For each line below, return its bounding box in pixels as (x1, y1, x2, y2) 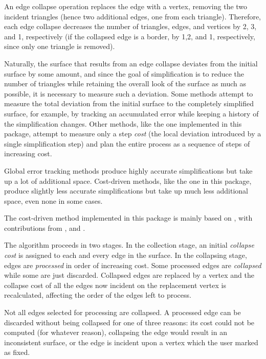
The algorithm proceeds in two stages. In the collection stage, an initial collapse (4, 240, 254, 250)
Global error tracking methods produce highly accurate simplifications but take (4, 165, 253, 176)
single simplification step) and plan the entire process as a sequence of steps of (4, 138, 250, 149)
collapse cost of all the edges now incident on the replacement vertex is (4, 279, 226, 290)
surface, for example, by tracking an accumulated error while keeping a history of (4, 108, 259, 118)
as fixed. (4, 347, 30, 357)
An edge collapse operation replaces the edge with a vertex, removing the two (4, 1, 248, 11)
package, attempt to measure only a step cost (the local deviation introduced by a (4, 128, 261, 139)
